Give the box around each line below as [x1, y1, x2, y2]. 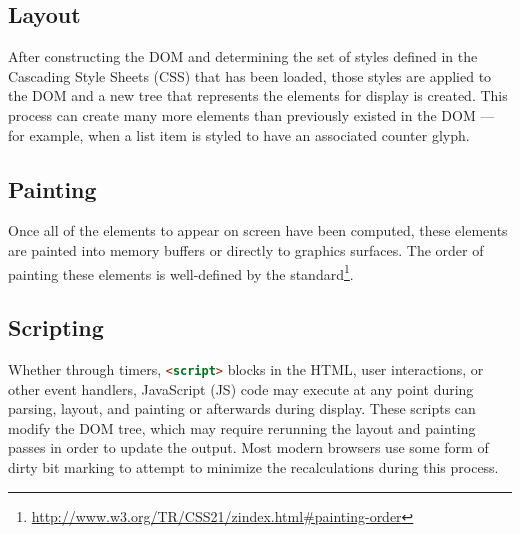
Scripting [8, 312, 104, 343]
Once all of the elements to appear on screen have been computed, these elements [8, 220, 508, 241]
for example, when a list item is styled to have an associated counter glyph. [8, 124, 470, 145]
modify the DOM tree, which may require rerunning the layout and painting [8, 417, 476, 438]
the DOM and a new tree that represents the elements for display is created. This [8, 85, 508, 106]
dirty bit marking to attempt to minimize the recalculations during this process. [8, 457, 499, 478]
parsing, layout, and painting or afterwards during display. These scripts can [8, 398, 476, 419]
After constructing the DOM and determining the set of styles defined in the [8, 46, 478, 67]
